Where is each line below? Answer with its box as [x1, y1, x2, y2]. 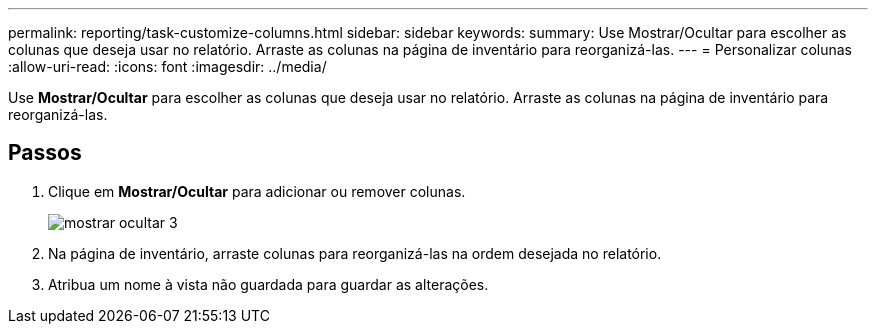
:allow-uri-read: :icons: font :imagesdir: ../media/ [8, 58, 327, 75]
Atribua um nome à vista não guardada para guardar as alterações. [48, 275, 489, 293]
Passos [8, 140, 82, 166]
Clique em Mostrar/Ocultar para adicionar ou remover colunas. [48, 182, 466, 200]
